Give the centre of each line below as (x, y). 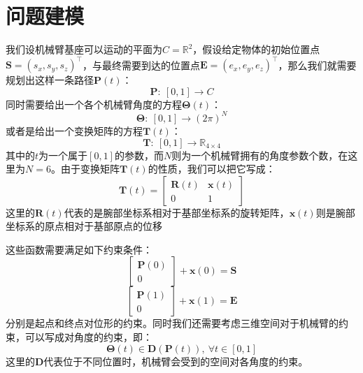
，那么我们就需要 (317, 65)
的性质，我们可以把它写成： (212, 169)
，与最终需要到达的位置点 (142, 65)
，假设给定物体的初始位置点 (256, 49)
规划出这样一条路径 (50, 80)
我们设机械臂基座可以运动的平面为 (84, 49)
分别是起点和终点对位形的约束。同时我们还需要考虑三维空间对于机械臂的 (172, 323)
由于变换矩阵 (90, 169)
